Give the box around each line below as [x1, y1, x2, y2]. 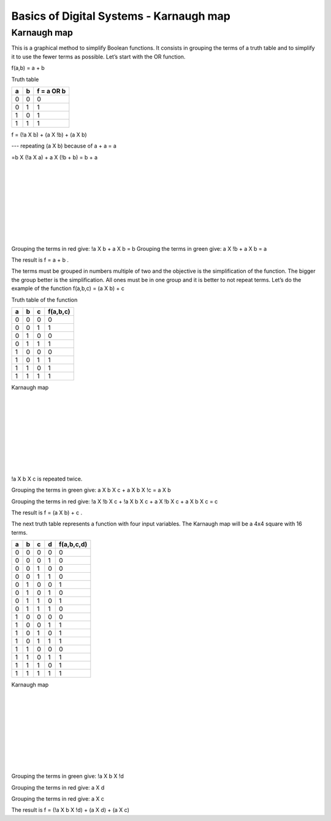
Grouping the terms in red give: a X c [11, 795, 104, 802]
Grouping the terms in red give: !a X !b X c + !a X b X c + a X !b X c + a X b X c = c [11, 498, 218, 505]
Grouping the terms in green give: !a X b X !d [11, 772, 124, 780]
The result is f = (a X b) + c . [11, 509, 83, 516]
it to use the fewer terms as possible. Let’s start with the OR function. [11, 53, 186, 60]
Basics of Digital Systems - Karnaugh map [11, 9, 231, 23]
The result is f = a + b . [11, 256, 69, 264]
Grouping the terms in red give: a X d [11, 784, 105, 791]
